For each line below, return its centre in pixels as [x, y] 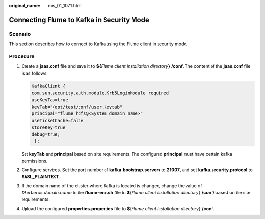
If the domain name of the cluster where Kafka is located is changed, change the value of [112, 186]
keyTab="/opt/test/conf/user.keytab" [77, 107]
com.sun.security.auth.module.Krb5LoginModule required [100, 93]
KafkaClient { [49, 86]
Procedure [22, 56]
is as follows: [34, 73]
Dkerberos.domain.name [47, 192]
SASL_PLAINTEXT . [41, 176]
